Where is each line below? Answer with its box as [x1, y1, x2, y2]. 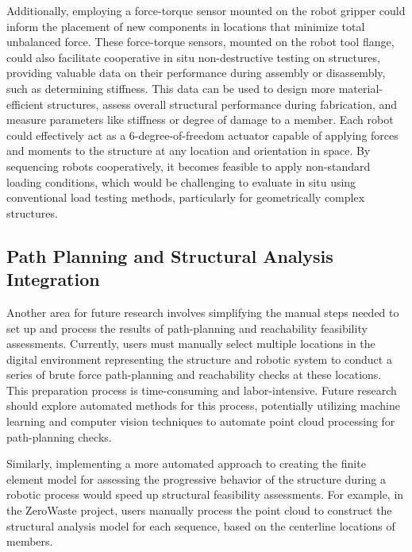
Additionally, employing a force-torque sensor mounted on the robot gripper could [6, 2, 406, 18]
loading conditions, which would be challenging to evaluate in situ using [6, 173, 356, 190]
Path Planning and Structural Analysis [6, 243, 333, 268]
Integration [6, 267, 100, 291]
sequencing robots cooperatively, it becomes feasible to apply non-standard [6, 157, 371, 174]
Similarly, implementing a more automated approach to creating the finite [6, 455, 366, 472]
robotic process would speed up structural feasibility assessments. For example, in [6, 486, 404, 503]
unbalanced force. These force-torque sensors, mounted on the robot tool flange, [6, 33, 395, 50]
